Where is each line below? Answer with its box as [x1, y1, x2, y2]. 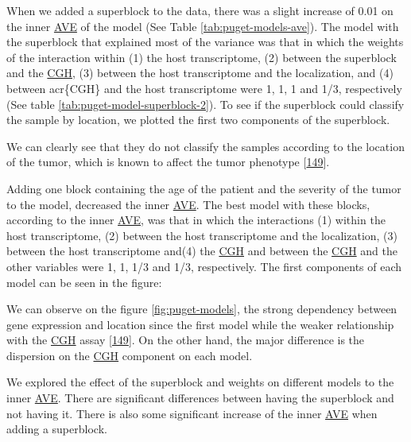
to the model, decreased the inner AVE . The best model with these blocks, [6, 196, 370, 212]
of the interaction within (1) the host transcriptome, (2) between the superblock [6, 48, 397, 65]
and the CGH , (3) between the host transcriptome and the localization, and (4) [6, 64, 394, 81]
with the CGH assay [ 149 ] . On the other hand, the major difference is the [6, 331, 365, 348]
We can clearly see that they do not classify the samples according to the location [6, 138, 405, 154]
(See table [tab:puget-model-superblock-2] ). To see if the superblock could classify [6, 95, 405, 112]
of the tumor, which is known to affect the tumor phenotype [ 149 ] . [6, 153, 330, 170]
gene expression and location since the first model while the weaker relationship [6, 316, 394, 332]
